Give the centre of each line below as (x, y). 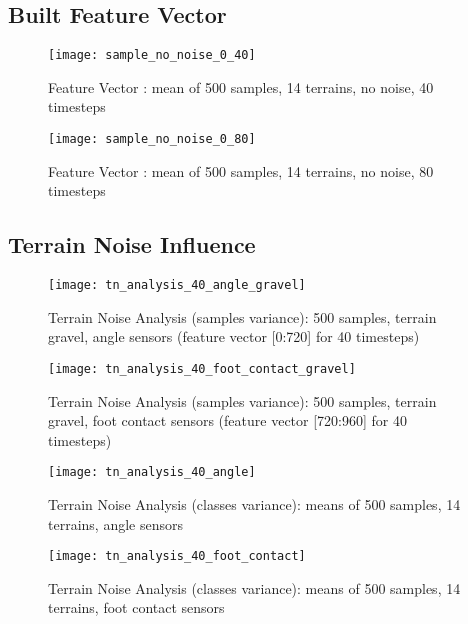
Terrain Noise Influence (132, 244)
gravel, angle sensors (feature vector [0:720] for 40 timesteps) (234, 336)
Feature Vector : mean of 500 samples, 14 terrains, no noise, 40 (241, 86)
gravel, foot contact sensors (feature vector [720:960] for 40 (227, 420)
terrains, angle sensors (115, 523)
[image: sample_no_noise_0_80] (152, 139)
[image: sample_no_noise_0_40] (152, 55)
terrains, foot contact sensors (136, 607)
